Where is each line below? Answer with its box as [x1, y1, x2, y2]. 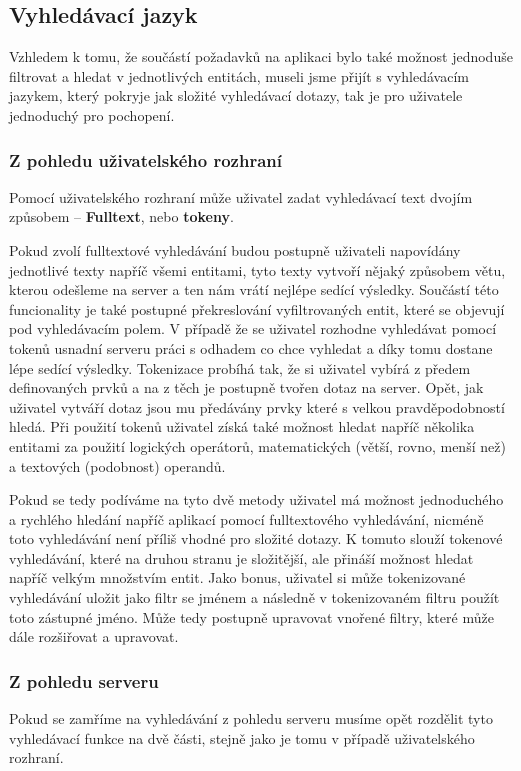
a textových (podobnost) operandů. [9, 455, 226, 476]
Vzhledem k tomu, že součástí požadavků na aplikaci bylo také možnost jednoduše [9, 46, 513, 67]
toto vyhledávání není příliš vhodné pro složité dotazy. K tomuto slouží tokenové [9, 528, 503, 549]
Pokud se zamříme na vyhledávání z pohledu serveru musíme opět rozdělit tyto [9, 708, 493, 729]
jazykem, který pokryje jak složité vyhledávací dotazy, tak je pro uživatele [9, 85, 463, 106]
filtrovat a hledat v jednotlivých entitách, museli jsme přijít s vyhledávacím [9, 65, 469, 86]
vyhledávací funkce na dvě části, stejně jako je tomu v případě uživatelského [9, 727, 475, 748]
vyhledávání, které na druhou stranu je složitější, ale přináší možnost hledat [9, 547, 474, 568]
